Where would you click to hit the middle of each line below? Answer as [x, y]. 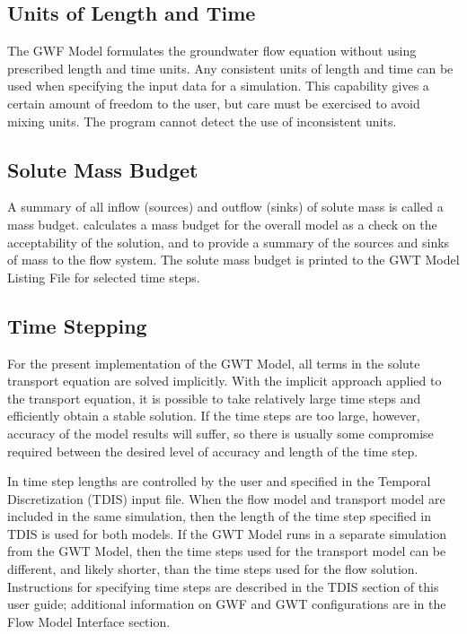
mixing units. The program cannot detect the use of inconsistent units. [202, 121]
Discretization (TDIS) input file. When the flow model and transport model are [226, 498]
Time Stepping [77, 325]
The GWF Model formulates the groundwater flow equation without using [212, 51]
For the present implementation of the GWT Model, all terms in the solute [214, 363]
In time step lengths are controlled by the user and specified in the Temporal [219, 481]
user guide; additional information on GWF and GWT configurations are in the [227, 604]
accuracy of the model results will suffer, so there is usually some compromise [220, 433]
